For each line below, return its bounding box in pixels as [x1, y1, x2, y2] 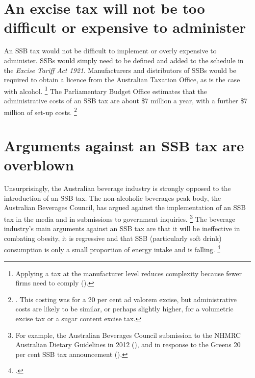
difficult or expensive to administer [4, 17, 246, 37]
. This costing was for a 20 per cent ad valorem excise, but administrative [15, 294, 237, 304]
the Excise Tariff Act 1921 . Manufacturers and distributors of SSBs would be [4, 65, 236, 75]
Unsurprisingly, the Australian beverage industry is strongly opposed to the [4, 183, 231, 193]
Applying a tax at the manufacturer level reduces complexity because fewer [15, 268, 242, 278]
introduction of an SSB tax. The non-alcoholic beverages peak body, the [4, 192, 221, 203]
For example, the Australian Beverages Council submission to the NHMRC [15, 330, 241, 340]
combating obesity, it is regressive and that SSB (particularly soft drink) [4, 233, 222, 243]
